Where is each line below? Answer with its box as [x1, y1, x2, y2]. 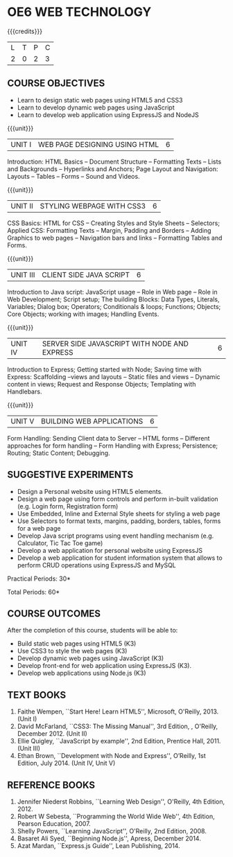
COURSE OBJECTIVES [7, 78, 105, 89]
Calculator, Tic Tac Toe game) [17, 538, 103, 547]
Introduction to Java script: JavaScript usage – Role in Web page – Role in [7, 288, 218, 296]
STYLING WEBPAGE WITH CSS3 [40, 201, 146, 211]
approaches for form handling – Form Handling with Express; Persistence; [7, 441, 218, 450]
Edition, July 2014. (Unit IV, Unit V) [17, 759, 116, 768]
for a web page [17, 524, 61, 532]
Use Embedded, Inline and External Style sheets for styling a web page [17, 509, 221, 518]
